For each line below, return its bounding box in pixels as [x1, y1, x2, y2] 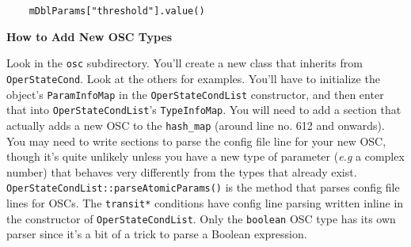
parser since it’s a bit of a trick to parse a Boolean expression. [6, 226, 307, 242]
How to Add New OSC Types [6, 28, 173, 44]
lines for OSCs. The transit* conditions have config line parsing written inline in [6, 194, 404, 211]
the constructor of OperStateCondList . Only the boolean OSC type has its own [6, 210, 396, 226]
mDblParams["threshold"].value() [29, 6, 205, 17]
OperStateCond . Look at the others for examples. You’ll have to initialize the [6, 70, 380, 86]
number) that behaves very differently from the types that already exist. [6, 163, 357, 180]
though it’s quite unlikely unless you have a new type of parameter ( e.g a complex [6, 148, 405, 165]
